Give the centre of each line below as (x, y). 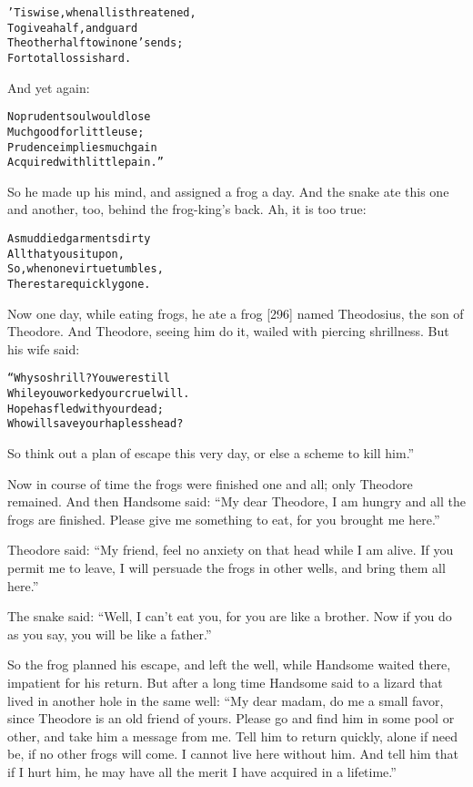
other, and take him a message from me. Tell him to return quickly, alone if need (232, 736)
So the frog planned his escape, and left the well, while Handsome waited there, (229, 664)
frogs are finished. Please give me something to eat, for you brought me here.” (224, 519)
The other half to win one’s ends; (96, 43)
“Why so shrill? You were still (89, 378)
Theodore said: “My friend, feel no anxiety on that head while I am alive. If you (231, 550)
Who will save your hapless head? (96, 424)
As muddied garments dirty (79, 239)
